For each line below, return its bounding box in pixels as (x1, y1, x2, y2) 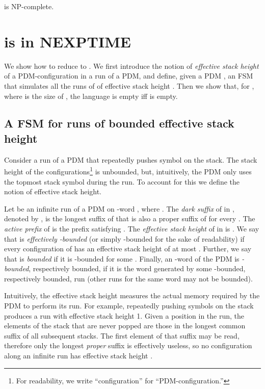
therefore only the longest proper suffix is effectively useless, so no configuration (4, 340, 252, 351)
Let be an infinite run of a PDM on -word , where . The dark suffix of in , (4, 203, 234, 214)
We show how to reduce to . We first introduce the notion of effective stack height (4, 60, 259, 71)
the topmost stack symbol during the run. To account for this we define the (4, 176, 240, 187)
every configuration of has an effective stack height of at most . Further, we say (4, 243, 252, 254)
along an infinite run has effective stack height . (4, 350, 153, 361)
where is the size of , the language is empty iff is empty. (4, 90, 178, 101)
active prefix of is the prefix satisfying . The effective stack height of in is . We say (4, 223, 259, 234)
